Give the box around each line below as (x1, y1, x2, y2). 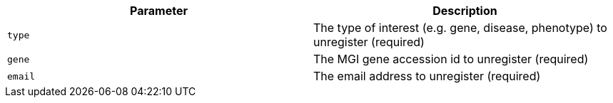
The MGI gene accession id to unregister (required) (313, 52, 589, 66)
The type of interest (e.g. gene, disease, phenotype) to (313, 21, 607, 35)
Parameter (130, 4, 188, 18)
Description (432, 4, 497, 18)
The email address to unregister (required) (313, 69, 541, 83)
